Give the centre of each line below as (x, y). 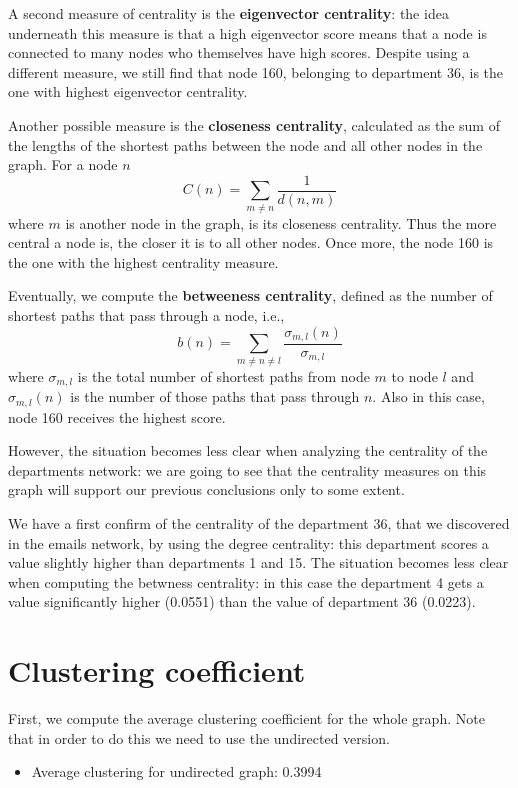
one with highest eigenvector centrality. (128, 91)
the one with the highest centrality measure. (143, 261)
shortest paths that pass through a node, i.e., (146, 314)
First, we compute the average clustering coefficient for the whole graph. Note (246, 718)
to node (414, 375)
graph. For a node (63, 164)
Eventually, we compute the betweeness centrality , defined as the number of (250, 295)
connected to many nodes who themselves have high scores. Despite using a (239, 52)
